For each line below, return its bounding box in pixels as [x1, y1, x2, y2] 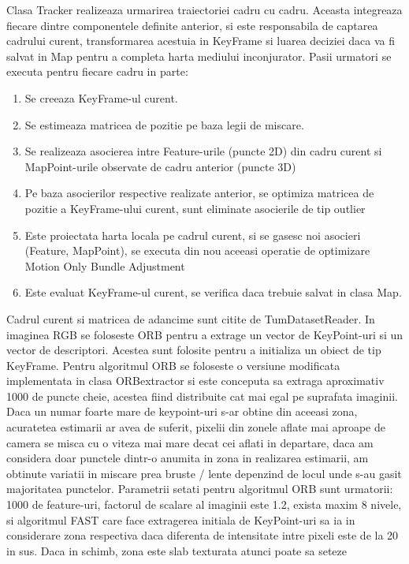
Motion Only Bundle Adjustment [24, 257, 185, 274]
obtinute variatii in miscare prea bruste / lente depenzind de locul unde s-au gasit [6, 465, 402, 481]
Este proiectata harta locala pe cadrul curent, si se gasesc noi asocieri [24, 226, 361, 243]
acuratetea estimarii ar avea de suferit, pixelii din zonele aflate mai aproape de [6, 419, 385, 435]
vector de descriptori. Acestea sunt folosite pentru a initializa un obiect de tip [6, 342, 381, 358]
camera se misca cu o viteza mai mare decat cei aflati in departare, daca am [6, 434, 374, 450]
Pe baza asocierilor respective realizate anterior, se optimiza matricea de [24, 185, 374, 201]
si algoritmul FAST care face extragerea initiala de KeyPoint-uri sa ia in [6, 511, 355, 528]
